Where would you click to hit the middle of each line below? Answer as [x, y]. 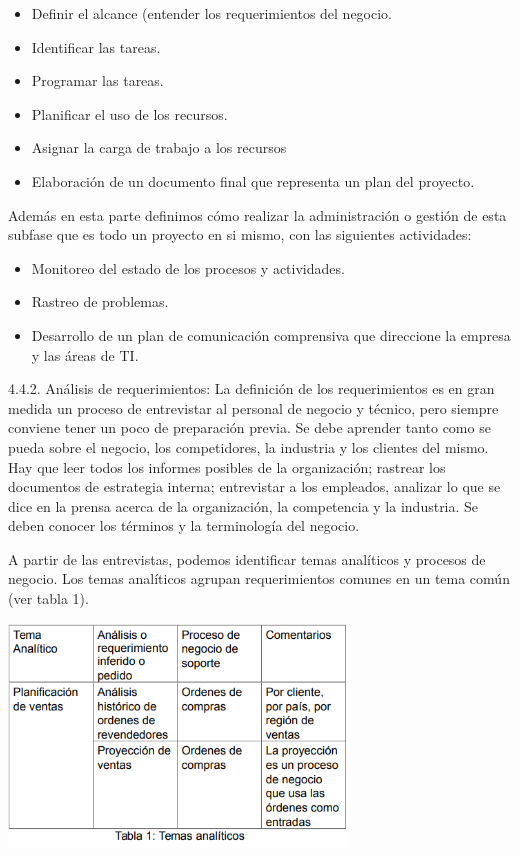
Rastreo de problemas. [100, 301]
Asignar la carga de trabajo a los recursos [159, 147]
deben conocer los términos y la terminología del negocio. [184, 525]
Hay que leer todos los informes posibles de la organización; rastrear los [227, 466]
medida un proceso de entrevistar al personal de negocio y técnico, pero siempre [253, 407]
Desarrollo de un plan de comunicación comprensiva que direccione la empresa [271, 334]
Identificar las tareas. [96, 46]
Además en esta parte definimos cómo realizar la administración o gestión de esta [257, 214]
